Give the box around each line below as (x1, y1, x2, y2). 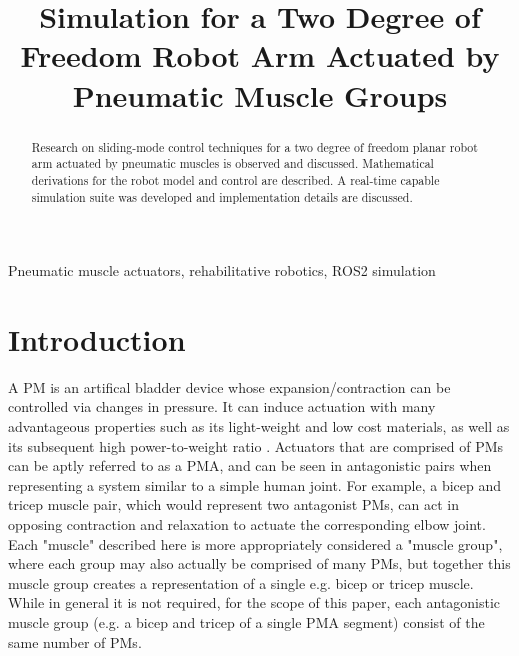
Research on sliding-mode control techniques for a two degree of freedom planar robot (31, 138, 478, 155)
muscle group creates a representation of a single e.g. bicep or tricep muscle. (8, 572, 474, 593)
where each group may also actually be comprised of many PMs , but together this (8, 553, 511, 574)
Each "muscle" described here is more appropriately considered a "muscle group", (8, 533, 503, 554)
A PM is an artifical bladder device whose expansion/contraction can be (8, 376, 451, 397)
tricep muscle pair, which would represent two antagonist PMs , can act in (8, 494, 459, 515)
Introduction (8, 318, 186, 359)
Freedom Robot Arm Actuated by (20, 35, 500, 76)
